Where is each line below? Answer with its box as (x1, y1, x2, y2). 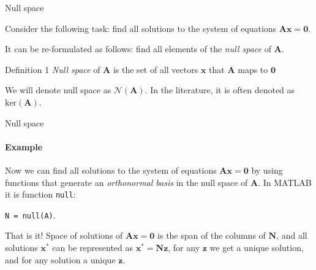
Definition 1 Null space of (5, 63, 100, 75)
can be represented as (52, 241, 134, 254)
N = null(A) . (5, 208, 56, 221)
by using (251, 163, 283, 176)
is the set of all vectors (113, 63, 198, 75)
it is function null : (5, 188, 76, 201)
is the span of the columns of (157, 229, 266, 242)
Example (5, 140, 43, 153)
